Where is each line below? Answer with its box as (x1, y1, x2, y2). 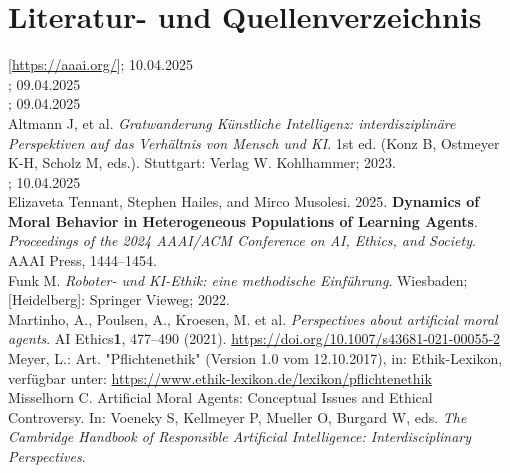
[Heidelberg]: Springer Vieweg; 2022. (8, 289, 230, 310)
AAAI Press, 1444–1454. (8, 250, 157, 271)
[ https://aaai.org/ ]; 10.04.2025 (8, 54, 193, 75)
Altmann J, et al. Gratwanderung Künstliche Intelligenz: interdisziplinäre (8, 112, 456, 133)
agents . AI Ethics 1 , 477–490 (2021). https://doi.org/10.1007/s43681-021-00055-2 (8, 328, 501, 349)
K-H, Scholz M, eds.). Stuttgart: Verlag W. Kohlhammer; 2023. (8, 152, 396, 173)
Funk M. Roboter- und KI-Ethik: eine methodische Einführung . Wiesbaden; (8, 269, 468, 290)
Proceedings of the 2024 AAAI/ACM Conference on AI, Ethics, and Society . (8, 230, 476, 251)
